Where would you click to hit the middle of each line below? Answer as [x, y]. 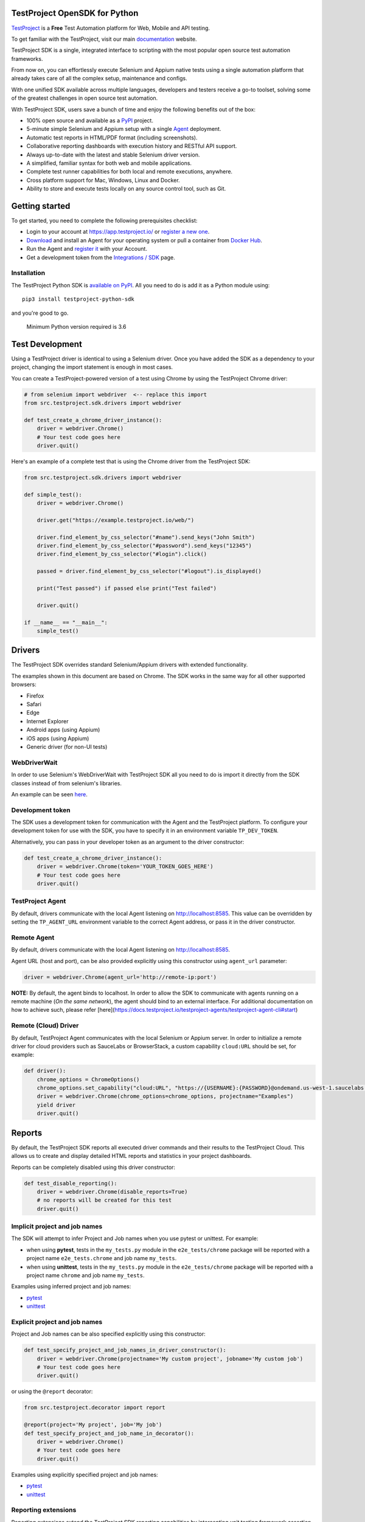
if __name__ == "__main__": [66, 622]
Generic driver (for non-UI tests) [67, 746]
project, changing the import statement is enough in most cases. [92, 367]
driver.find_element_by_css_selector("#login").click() [122, 554]
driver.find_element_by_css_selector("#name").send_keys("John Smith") [146, 537]
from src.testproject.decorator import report [95, 1408]
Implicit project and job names [57, 1227]
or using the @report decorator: [52, 1392]
